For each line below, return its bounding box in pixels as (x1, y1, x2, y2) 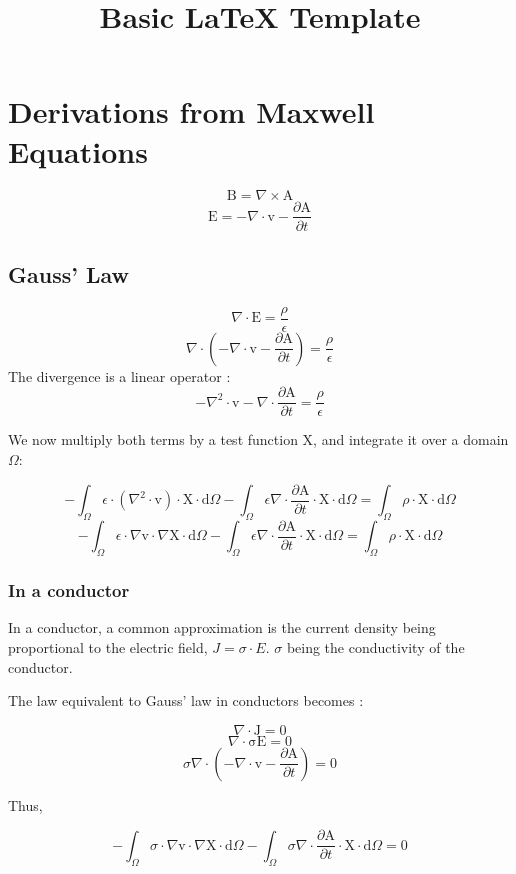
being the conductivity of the (286, 637, 465, 658)
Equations (8, 130, 148, 171)
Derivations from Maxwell (8, 91, 375, 132)
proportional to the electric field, (8, 637, 208, 658)
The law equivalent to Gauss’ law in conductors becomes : (8, 690, 364, 711)
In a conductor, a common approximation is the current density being (8, 617, 436, 638)
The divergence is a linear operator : (8, 365, 231, 386)
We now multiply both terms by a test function (8, 429, 298, 450)
